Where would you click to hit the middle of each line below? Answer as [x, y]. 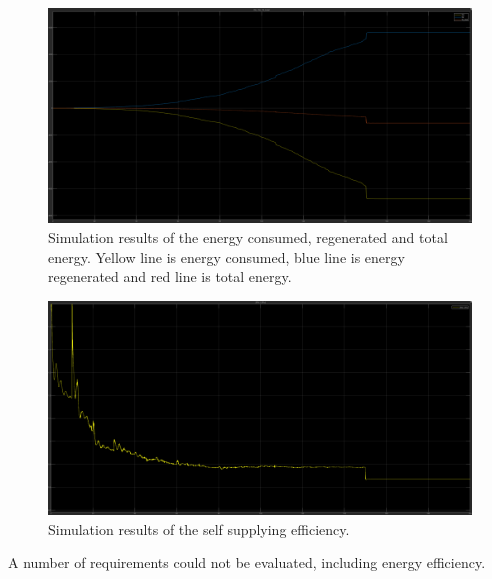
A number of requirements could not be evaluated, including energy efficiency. [247, 562]
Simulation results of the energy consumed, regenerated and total [248, 236]
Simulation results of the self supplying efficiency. [199, 528]
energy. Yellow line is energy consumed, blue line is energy [226, 256]
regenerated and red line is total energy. [170, 276]
